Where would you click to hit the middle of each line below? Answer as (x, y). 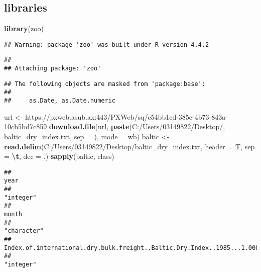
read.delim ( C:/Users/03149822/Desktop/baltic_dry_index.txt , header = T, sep (129, 146)
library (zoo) (24, 28)
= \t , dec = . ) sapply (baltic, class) (59, 156)
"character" (24, 231)
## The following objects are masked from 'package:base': (105, 84)
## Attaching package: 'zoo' (53, 69)
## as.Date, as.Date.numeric (60, 101)
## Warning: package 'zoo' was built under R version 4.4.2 (107, 44)
